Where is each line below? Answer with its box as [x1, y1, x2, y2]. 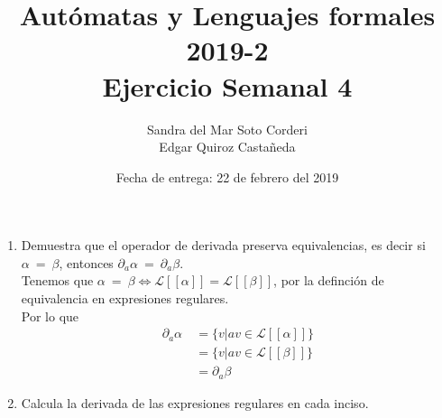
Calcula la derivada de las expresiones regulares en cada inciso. [21, 393, 369, 412]
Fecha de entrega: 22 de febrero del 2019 [115, 167, 339, 186]
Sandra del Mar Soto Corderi [147, 119, 308, 138]
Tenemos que [21, 271, 94, 290]
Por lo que [21, 306, 79, 325]
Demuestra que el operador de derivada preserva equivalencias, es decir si [21, 236, 426, 255]
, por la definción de [273, 271, 384, 290]
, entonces [59, 253, 114, 272]
